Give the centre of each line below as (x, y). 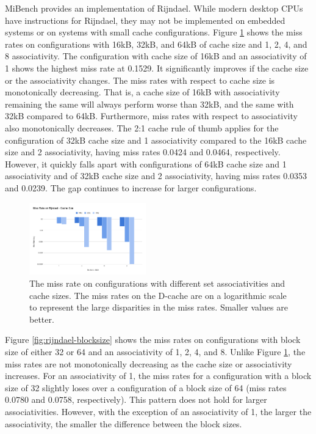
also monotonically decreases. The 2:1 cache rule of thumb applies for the (142, 127)
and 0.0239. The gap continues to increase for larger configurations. (131, 187)
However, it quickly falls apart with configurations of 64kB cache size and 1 (146, 164)
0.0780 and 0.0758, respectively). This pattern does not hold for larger (136, 399)
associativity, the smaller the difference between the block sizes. (124, 423)
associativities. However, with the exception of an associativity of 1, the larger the (158, 411)
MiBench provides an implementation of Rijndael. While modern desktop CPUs (154, 8)
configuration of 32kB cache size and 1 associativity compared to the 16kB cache (156, 140)
